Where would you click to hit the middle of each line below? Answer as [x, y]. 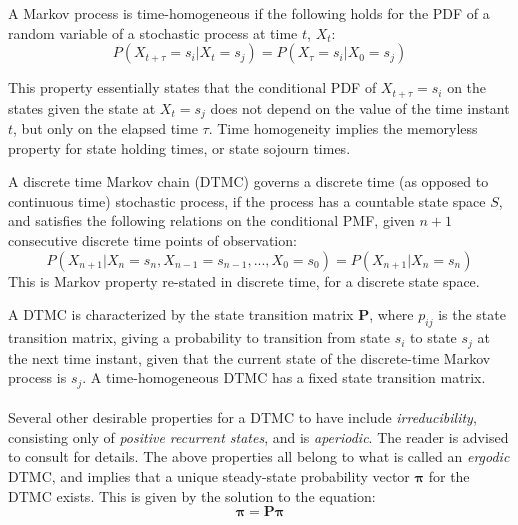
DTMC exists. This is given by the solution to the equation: [192, 495]
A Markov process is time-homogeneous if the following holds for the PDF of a [249, 13]
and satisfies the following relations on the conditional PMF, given [211, 220]
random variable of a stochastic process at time [153, 32]
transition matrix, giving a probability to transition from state [199, 337]
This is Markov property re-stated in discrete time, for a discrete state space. [244, 280]
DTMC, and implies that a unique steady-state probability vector [209, 475]
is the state [472, 314]
